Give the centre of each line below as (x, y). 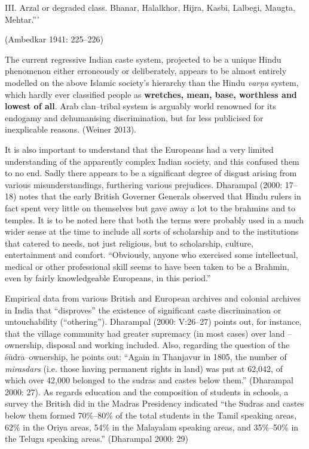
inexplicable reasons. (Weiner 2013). (71, 129)
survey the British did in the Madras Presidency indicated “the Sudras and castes (154, 403)
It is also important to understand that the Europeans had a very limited (139, 149)
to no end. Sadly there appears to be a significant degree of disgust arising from (151, 173)
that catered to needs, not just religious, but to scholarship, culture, (129, 243)
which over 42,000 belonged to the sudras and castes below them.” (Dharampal (149, 380)
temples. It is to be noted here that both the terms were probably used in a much (154, 219)
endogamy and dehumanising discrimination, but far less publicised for (134, 117)
